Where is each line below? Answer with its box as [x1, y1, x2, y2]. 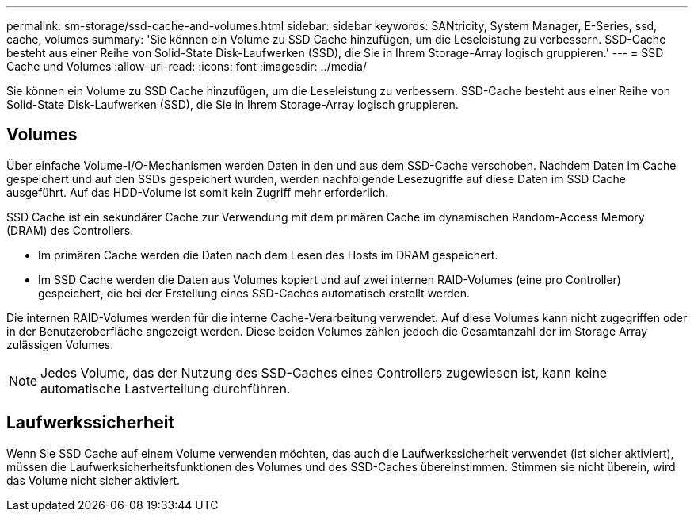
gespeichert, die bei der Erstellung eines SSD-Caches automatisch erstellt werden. [38, 286, 471, 300]
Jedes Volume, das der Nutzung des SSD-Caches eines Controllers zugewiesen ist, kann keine [40, 364, 608, 381]
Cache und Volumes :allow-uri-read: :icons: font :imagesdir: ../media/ [6, 59, 367, 73]
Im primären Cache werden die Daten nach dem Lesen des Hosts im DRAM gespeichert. [38, 247, 498, 262]
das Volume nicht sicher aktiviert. [6, 473, 181, 487]
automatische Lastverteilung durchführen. [40, 380, 291, 397]
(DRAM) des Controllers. [6, 223, 134, 237]
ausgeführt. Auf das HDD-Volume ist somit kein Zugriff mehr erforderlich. [6, 185, 389, 199]
